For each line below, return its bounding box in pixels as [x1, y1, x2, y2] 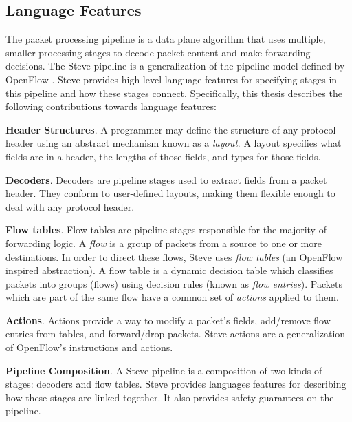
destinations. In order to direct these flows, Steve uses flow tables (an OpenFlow [5, 249, 343, 264]
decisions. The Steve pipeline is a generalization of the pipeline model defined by [5, 59, 345, 73]
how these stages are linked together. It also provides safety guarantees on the [5, 390, 334, 404]
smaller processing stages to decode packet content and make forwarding [5, 45, 311, 59]
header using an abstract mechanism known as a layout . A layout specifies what [5, 136, 342, 150]
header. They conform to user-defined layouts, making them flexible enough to [5, 186, 335, 200]
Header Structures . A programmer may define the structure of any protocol [5, 122, 336, 136]
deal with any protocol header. [5, 199, 135, 213]
